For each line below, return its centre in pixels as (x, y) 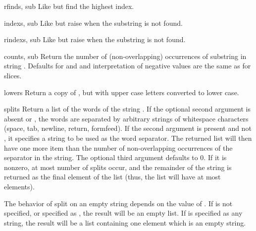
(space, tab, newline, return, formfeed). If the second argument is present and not (128, 128)
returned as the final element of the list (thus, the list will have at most (112, 177)
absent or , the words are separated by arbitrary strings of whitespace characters (126, 118)
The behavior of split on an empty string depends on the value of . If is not (118, 203)
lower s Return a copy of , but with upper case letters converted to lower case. (122, 92)
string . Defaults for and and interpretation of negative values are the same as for (128, 66)
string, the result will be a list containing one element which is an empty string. (125, 222)
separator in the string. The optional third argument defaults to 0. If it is (115, 157)
